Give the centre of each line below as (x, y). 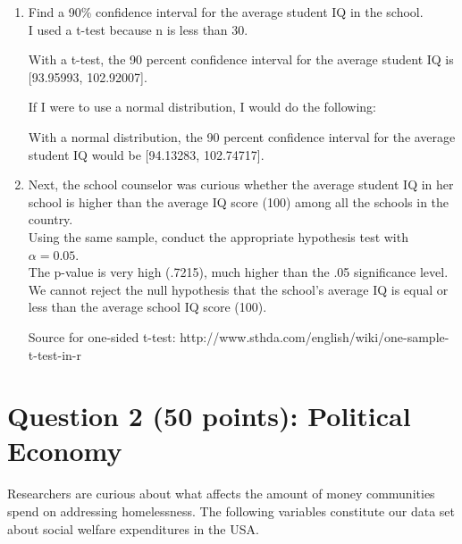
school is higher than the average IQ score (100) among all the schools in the (239, 201)
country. (50, 219)
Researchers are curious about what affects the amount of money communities (221, 494)
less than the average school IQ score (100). (147, 307)
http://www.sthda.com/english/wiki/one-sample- (315, 336)
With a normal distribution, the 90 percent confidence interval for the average (242, 136)
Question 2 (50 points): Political (209, 416)
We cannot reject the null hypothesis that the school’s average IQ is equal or (238, 289)
